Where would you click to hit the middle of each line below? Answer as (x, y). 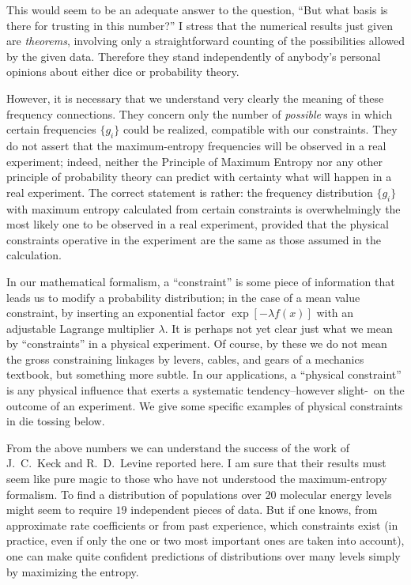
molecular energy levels (336, 494)
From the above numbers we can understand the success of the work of (178, 447)
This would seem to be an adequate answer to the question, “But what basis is (197, 9)
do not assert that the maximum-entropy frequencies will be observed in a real (196, 145)
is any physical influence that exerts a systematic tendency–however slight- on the (205, 390)
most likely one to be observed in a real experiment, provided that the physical (198, 224)
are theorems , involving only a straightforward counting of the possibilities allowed (205, 41)
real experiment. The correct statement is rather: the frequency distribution (190, 192)
